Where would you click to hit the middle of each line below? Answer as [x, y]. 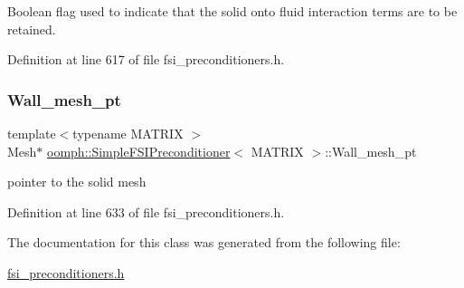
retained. [32, 29]
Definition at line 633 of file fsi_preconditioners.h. [146, 211]
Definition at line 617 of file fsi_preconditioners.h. [146, 59]
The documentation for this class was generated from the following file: [204, 242]
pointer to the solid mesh [77, 182]
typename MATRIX [128, 133]
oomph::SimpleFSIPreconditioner [139, 151]
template [32, 133]
